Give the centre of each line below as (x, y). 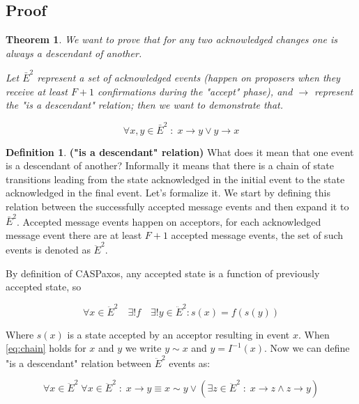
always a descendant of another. (74, 53)
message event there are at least (74, 234)
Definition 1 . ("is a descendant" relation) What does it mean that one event (180, 151)
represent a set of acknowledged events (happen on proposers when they (189, 78)
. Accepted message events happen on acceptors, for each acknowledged (169, 221)
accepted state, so (44, 287)
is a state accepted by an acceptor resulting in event (178, 334)
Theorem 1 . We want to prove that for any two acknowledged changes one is (172, 39)
